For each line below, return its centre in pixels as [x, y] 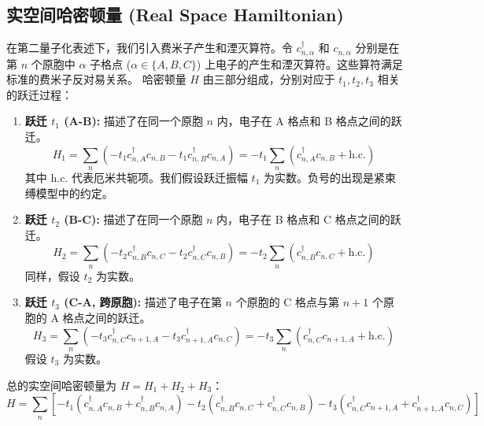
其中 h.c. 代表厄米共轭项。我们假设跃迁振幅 [136, 178]
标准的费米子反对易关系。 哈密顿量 [96, 79]
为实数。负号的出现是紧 [324, 178]
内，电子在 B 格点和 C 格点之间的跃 [309, 219]
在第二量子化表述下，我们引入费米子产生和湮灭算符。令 [150, 48]
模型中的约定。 [74, 193]
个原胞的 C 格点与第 [288, 302]
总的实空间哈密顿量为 [61, 385]
